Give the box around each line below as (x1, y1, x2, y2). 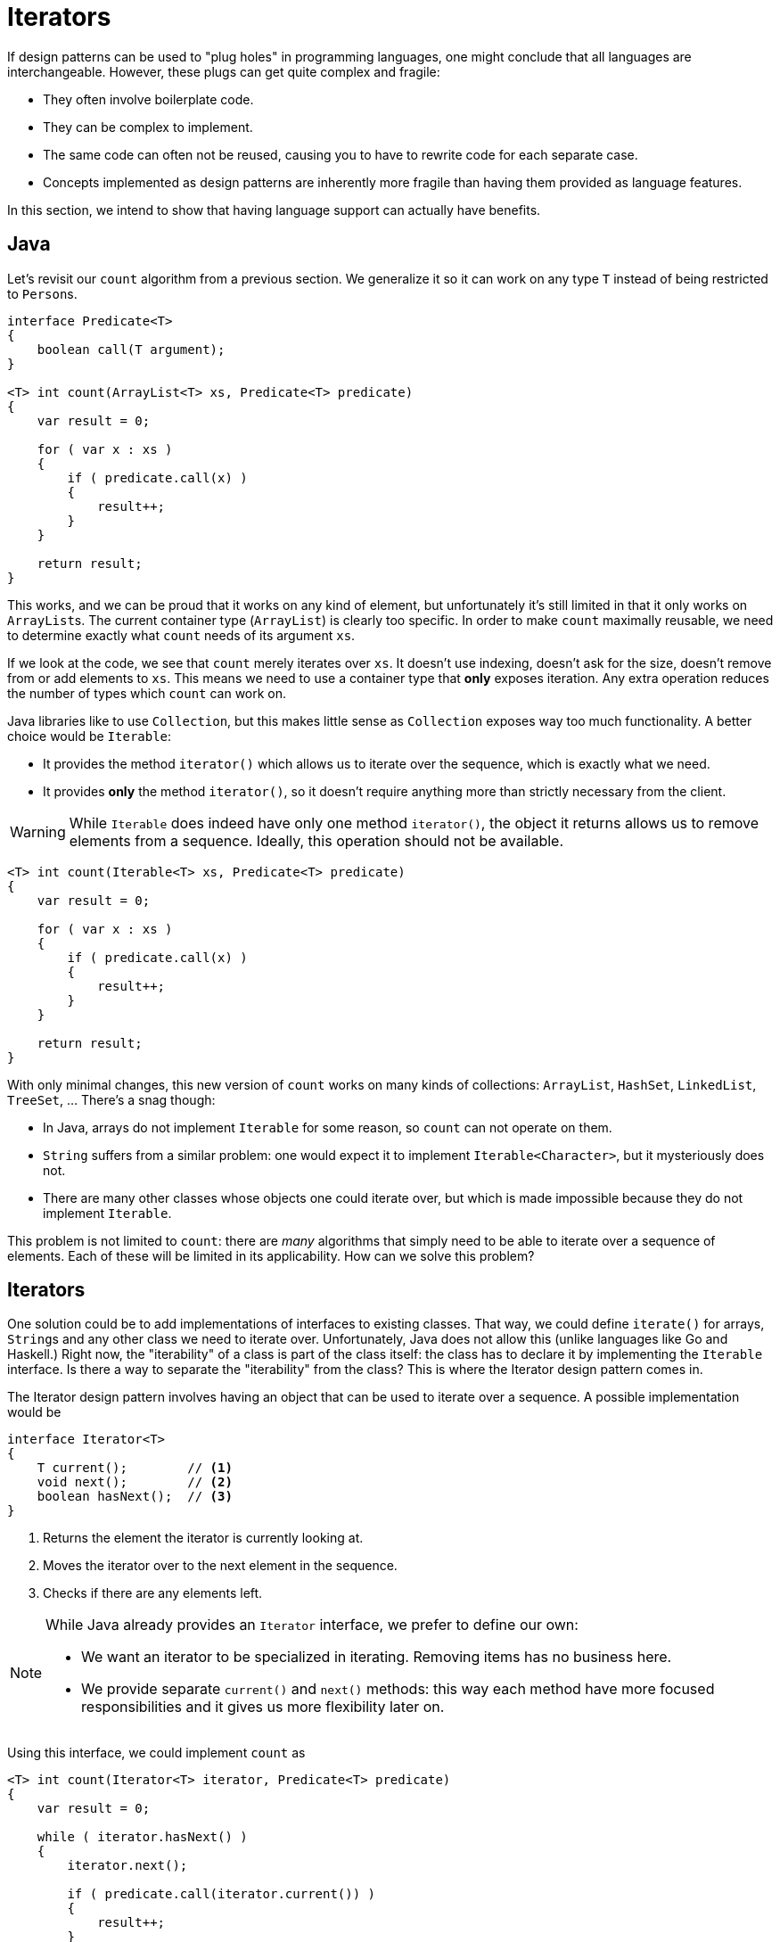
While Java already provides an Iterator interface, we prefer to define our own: (45, 1616, 579, 1634)
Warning (10, 822, 66, 841)
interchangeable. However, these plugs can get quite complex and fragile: (7, 63, 440, 79)
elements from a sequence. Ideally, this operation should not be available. (69, 831, 564, 850)
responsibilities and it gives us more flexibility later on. (81, 1698, 445, 1716)
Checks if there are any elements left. (43, 1585, 263, 1601)
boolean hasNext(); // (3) (37, 1489, 233, 1504)
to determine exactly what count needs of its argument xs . (7, 627, 356, 643)
